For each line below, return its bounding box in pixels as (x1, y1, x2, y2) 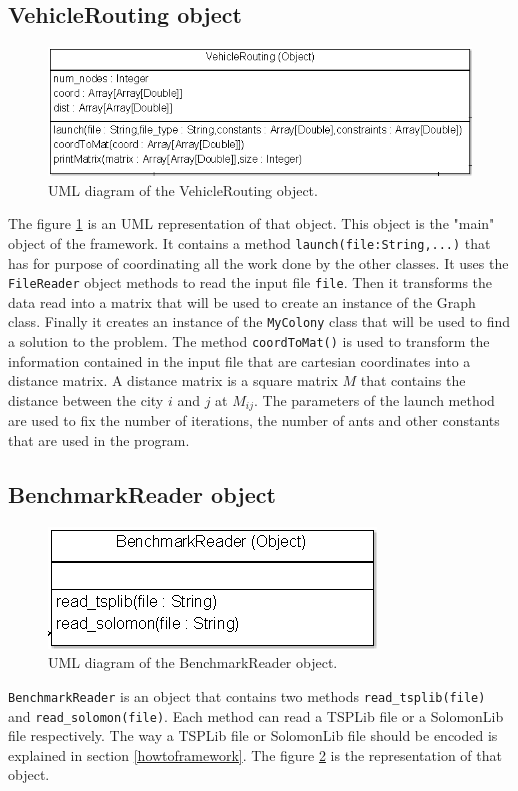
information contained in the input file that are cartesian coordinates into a (8, 350, 471, 371)
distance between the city (8, 389, 164, 410)
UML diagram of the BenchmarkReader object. (48, 652, 338, 673)
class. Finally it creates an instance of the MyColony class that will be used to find (8, 311, 511, 332)
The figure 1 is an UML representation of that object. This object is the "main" (8, 213, 495, 234)
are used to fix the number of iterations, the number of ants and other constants (8, 410, 500, 431)
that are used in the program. (8, 429, 190, 450)
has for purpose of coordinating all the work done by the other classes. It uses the (8, 252, 509, 273)
